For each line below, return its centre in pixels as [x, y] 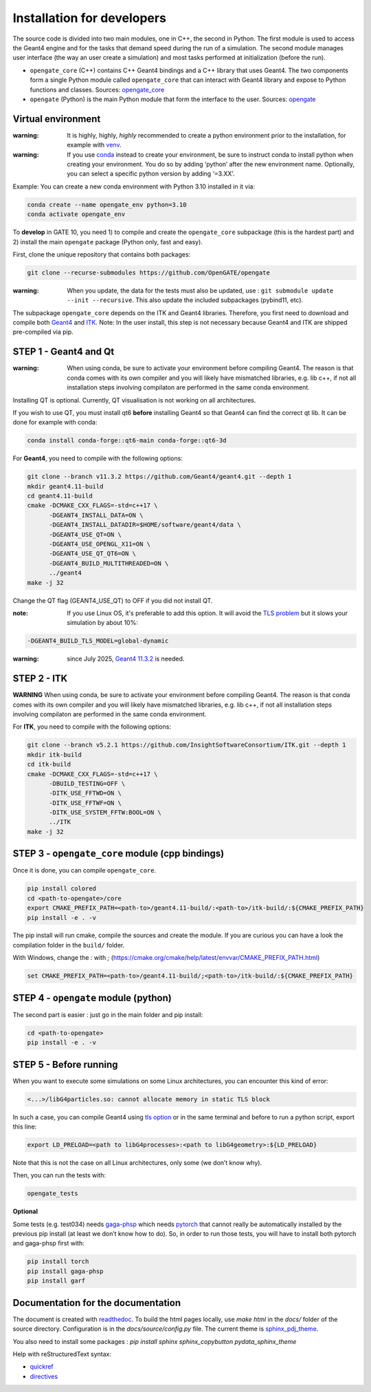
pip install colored [61, 889]
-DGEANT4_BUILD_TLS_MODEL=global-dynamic [98, 641]
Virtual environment [57, 119]
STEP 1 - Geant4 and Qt [64, 352]
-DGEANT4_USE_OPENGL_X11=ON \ [100, 544]
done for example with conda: [55, 422]
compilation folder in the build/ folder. [69, 945]
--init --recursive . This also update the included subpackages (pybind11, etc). [185, 300]
